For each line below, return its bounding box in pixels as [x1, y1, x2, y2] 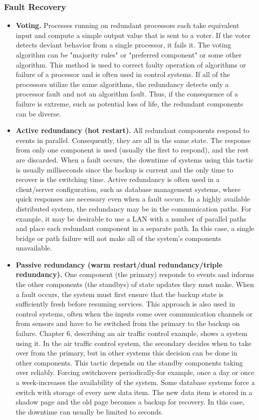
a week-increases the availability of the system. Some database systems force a [15, 377, 255, 387]
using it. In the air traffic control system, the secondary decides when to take [15, 337, 252, 348]
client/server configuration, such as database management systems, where [15, 183, 241, 194]
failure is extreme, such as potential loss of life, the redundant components [15, 98, 244, 108]
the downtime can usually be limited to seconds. [15, 406, 163, 416]
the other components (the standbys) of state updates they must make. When [15, 279, 254, 289]
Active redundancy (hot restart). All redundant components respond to [15, 125, 250, 135]
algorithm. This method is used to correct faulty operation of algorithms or [15, 59, 246, 69]
